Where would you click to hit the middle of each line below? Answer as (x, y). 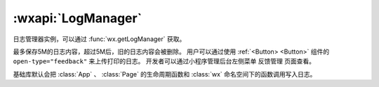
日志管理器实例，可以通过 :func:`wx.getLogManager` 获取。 (99, 39)
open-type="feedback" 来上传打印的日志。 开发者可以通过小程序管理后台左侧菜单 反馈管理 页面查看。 (164, 61)
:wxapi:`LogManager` (78, 18)
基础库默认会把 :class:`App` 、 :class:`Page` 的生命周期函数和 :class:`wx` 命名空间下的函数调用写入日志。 (165, 74)
